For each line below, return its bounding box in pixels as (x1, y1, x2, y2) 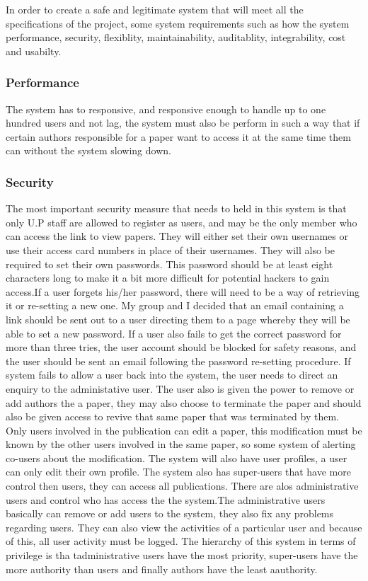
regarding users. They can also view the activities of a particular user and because (6, 519, 362, 534)
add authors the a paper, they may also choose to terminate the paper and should (6, 395, 362, 410)
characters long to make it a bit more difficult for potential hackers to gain (6, 270, 330, 285)
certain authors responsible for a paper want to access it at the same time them (6, 129, 351, 144)
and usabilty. (6, 43, 62, 58)
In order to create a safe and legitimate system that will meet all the (6, 2, 304, 16)
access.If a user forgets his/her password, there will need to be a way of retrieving (6, 284, 360, 299)
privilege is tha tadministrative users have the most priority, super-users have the (6, 548, 358, 563)
